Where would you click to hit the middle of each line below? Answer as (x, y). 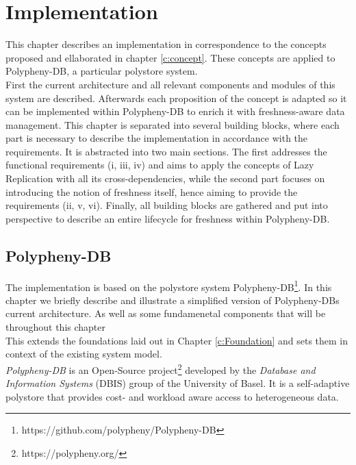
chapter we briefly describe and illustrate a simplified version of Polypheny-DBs (173, 300)
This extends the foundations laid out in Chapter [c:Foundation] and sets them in (177, 340)
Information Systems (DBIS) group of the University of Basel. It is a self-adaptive (178, 383)
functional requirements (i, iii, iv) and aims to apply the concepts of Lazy (160, 165)
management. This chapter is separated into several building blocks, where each (173, 124)
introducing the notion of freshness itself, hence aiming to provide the (152, 191)
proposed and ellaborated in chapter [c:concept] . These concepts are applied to (170, 57)
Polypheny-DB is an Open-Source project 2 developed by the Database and (161, 368)
